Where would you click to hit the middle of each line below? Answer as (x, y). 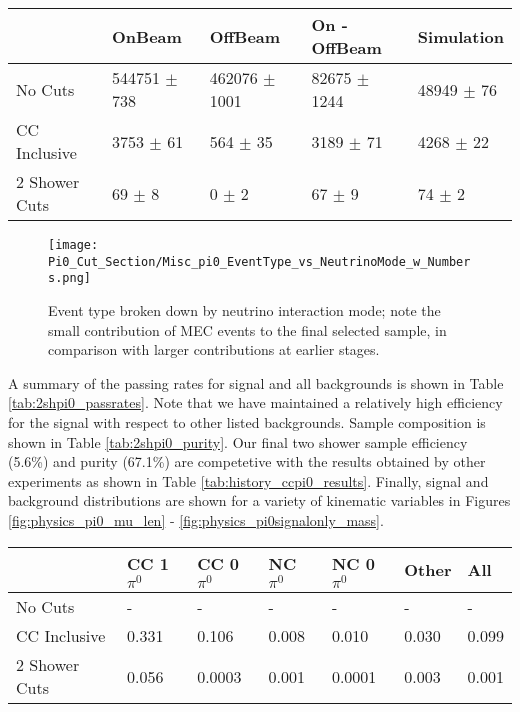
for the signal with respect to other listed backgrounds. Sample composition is (247, 421)
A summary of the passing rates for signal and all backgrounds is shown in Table (256, 382)
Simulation (460, 36)
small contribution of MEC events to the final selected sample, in (247, 329)
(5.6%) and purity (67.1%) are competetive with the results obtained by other (247, 461)
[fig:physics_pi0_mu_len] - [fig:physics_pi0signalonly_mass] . (196, 519)
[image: (73, 245)
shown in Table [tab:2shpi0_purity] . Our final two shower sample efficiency (238, 441)
